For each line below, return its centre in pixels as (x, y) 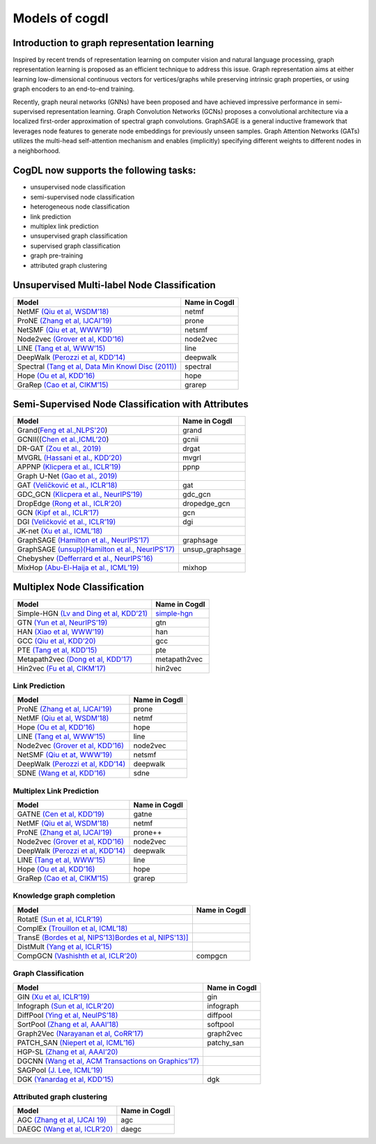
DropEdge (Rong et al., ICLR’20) (69, 504)
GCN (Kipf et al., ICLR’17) (58, 513)
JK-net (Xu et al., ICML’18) (60, 531)
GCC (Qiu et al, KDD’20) (57, 641)
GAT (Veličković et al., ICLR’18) (67, 485)
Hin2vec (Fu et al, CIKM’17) (61, 668)
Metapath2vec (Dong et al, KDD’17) (75, 659)
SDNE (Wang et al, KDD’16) (61, 773)
